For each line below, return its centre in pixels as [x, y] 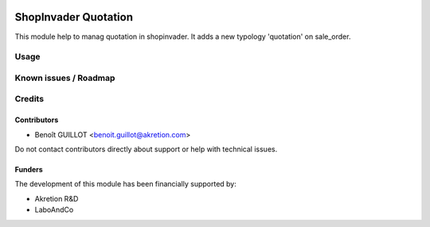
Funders [29, 169]
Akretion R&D [57, 198]
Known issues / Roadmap [65, 78]
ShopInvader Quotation [74, 17]
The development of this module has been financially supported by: [125, 184]
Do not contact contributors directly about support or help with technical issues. [146, 149]
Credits [29, 99]
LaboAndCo [54, 210]
